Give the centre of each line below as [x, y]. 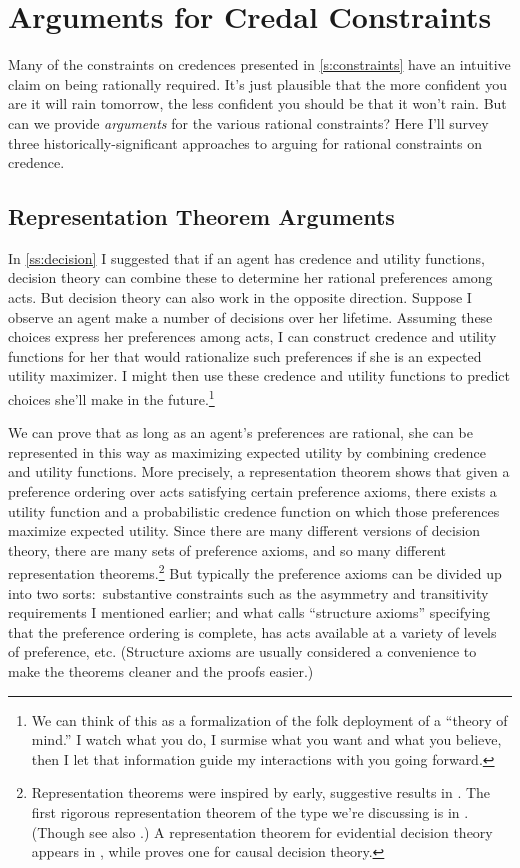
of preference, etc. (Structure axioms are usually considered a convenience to [242, 651]
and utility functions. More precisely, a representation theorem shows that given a [259, 471]
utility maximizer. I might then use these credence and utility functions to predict [259, 375]
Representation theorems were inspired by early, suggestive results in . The [261, 792]
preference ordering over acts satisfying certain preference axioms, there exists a [252, 491]
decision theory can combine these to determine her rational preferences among [250, 277]
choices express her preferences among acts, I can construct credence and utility [252, 336]
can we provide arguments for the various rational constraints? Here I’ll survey [248, 122]
